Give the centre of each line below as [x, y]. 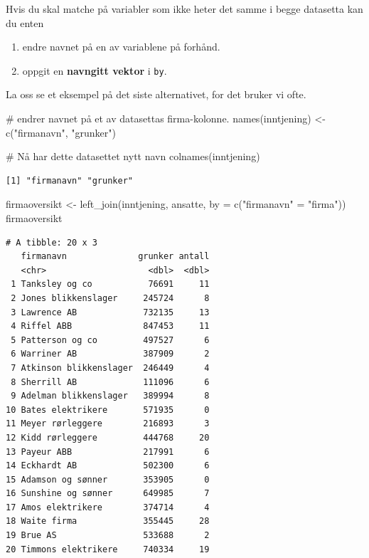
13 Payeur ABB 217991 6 [108, 452]
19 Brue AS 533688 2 [108, 536]
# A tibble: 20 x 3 [52, 242]
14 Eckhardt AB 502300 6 [108, 466]
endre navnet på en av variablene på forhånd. [121, 47]
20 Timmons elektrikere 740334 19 [108, 549]
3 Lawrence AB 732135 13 [110, 312]
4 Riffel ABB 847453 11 [110, 326]
